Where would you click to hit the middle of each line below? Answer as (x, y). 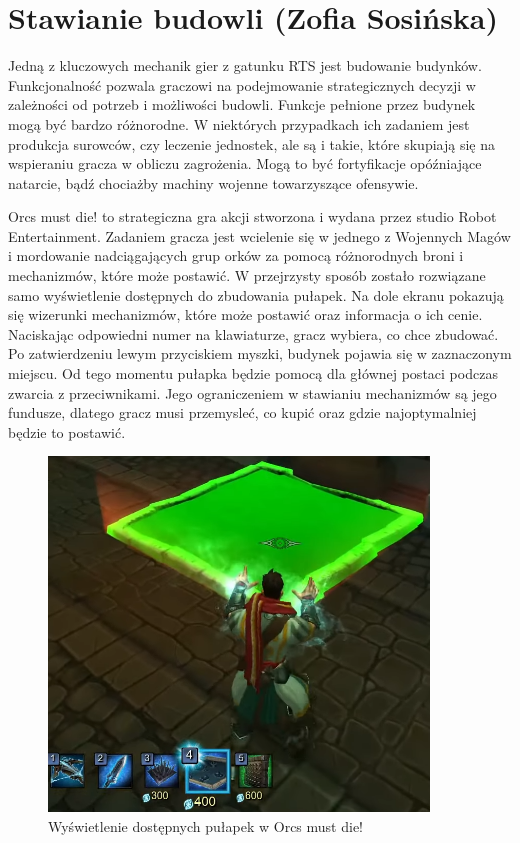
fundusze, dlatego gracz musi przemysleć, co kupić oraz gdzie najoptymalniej (242, 412)
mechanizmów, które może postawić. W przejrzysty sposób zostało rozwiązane (247, 275)
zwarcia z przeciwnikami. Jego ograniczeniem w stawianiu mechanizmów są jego (252, 392)
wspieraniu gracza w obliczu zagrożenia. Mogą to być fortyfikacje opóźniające (245, 163)
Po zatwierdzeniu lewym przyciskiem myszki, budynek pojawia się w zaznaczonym (260, 353)
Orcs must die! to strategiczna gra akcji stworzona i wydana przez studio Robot (252, 216)
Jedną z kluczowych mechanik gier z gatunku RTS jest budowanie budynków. (245, 65)
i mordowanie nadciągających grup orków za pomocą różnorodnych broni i (236, 255)
